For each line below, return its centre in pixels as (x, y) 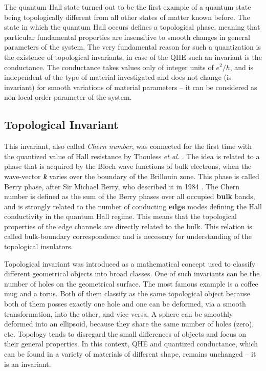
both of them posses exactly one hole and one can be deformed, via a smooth (125, 304)
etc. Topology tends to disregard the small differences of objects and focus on (125, 333)
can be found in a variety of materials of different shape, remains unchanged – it (130, 354)
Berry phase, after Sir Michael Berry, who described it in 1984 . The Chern (122, 186)
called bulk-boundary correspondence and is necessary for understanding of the (128, 236)
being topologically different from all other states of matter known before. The (127, 17)
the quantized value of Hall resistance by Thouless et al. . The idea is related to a (132, 156)
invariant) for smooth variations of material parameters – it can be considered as (131, 87)
